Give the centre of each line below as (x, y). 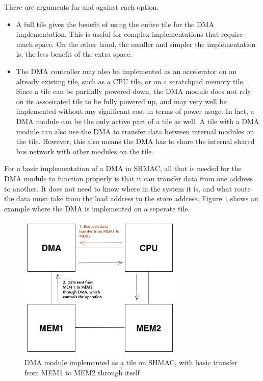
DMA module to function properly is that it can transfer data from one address (129, 178)
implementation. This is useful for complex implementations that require (129, 34)
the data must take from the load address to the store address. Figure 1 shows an (131, 198)
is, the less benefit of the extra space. (74, 54)
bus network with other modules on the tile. (85, 151)
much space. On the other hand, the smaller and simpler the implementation (136, 44)
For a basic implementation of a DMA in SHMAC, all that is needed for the (123, 168)
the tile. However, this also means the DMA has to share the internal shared (135, 141)
